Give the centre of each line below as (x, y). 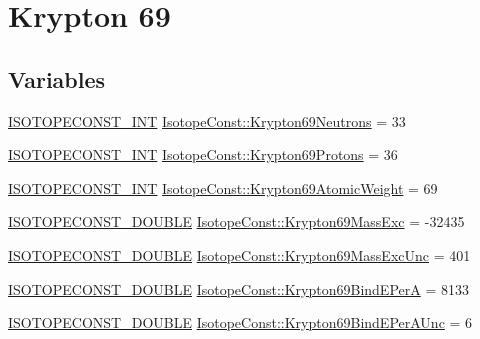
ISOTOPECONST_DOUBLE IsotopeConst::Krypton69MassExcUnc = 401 (239, 254)
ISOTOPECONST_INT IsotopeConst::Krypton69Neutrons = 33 (207, 120)
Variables (57, 78)
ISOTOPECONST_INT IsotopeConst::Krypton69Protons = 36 (203, 154)
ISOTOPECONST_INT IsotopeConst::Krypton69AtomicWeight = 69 (223, 187)
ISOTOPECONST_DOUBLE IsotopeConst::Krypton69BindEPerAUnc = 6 (240, 322)
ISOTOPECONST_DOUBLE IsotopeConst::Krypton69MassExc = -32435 (236, 221)
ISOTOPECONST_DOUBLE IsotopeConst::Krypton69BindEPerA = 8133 (238, 288)
